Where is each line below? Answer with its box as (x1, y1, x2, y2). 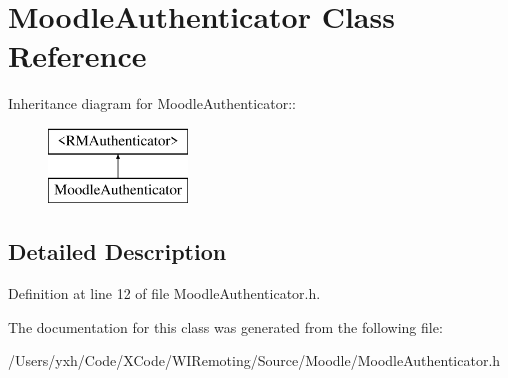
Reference (8, 35, 147, 76)
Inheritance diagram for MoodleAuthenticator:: (8, 93, 296, 114)
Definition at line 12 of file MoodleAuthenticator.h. (8, 283, 321, 304)
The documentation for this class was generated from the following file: (8, 316, 443, 337)
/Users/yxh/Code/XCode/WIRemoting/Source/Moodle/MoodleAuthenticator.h (8, 350, 501, 371)
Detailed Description (8, 236, 227, 267)
